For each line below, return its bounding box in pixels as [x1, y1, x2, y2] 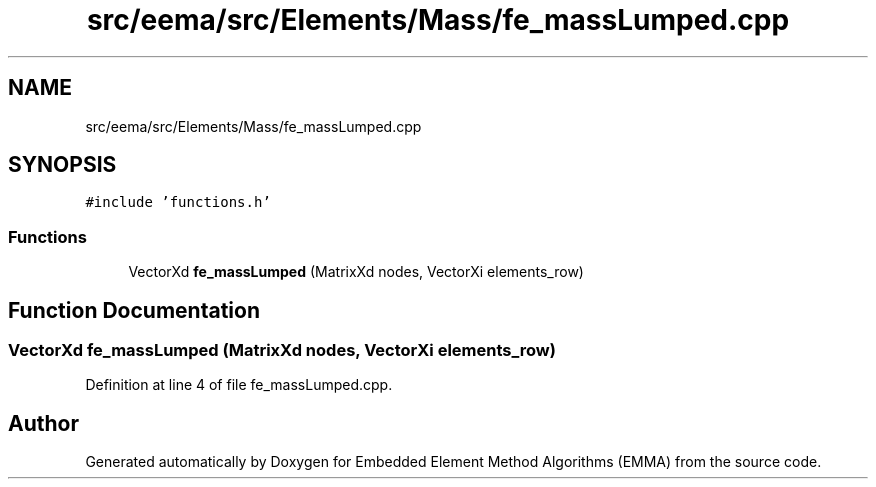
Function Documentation [8, 297, 260, 323]
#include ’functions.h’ [85, 194, 271, 211]
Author [8, 410, 79, 436]
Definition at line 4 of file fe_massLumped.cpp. [85, 376, 393, 394]
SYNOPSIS [8, 152, 117, 178]
